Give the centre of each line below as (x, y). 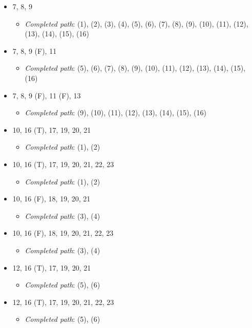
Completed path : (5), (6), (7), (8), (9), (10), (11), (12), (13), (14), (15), (135, 68)
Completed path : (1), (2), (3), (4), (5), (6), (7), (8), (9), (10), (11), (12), (136, 23)
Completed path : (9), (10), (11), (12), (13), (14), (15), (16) (115, 112)
